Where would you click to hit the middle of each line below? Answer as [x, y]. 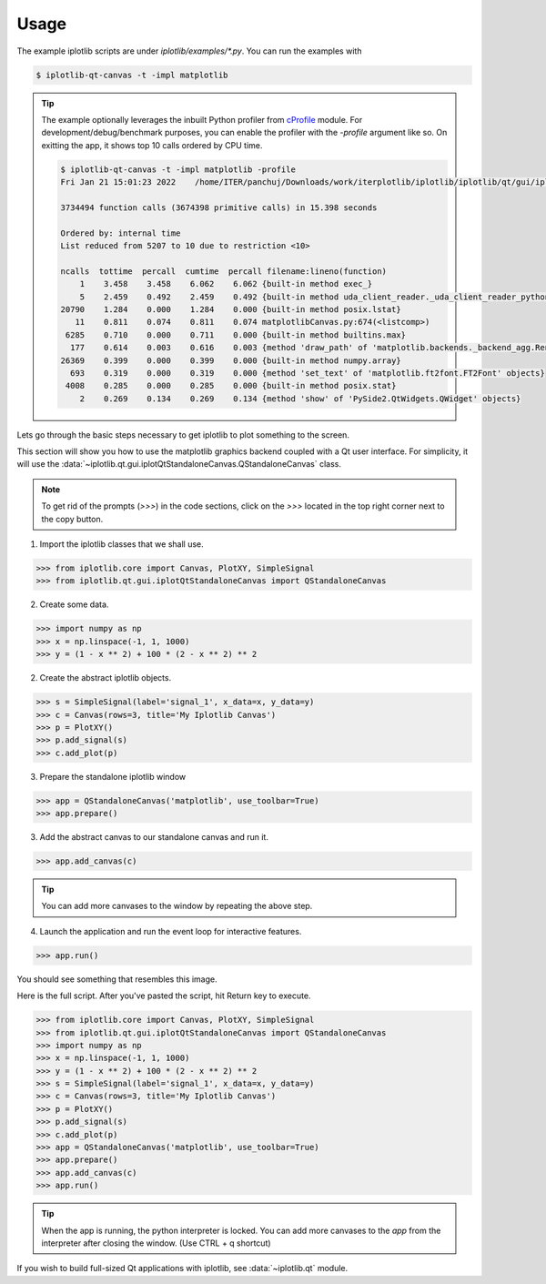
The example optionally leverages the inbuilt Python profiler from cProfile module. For [202, 119]
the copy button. [72, 519]
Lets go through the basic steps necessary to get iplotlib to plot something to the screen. [183, 435]
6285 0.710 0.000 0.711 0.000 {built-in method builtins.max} [236, 335]
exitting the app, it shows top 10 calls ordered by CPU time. [152, 145]
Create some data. [74, 604]
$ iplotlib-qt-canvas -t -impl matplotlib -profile [178, 169]
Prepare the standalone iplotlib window [113, 776]
